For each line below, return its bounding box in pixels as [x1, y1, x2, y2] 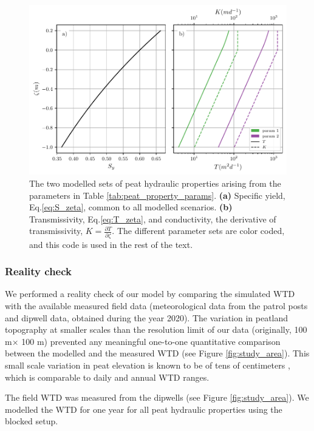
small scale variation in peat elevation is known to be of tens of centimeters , [5, 359, 290, 372]
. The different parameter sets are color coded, [112, 224, 285, 237]
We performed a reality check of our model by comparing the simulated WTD [5, 287, 295, 300]
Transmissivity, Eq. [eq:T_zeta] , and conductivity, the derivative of [29, 212, 276, 225]
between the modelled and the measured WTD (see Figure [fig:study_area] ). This [5, 347, 310, 359]
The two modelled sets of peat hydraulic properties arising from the [29, 176, 281, 189]
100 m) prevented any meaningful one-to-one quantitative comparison [21, 335, 281, 347]
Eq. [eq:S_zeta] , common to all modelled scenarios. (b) [29, 201, 233, 213]
